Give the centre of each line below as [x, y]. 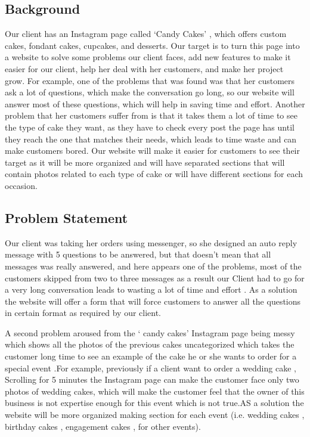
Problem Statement [66, 217]
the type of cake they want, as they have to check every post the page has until [150, 127]
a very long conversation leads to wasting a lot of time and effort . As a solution [151, 289]
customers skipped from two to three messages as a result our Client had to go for [155, 278]
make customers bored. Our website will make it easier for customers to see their [152, 151]
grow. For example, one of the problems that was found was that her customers [150, 80]
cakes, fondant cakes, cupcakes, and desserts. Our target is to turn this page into [152, 45]
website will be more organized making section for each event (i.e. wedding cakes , [155, 415]
